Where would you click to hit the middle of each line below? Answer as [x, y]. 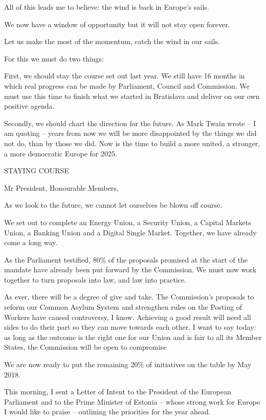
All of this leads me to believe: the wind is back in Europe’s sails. [107, 7]
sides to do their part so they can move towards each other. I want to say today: [130, 327]
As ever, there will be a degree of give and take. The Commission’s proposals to [129, 297]
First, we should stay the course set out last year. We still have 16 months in [125, 76]
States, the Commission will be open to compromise [85, 347]
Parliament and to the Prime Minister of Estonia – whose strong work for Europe [132, 401]
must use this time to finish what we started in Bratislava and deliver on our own [132, 96]
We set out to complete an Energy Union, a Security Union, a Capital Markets [128, 222]
